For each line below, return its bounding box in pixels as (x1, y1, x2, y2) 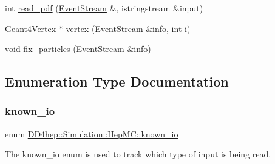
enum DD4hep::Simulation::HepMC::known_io (5, 127, 178, 140)
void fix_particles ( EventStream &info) (5, 42, 151, 55)
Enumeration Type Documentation (5, 72, 229, 91)
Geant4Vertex (5, 22, 56, 34)
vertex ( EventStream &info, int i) (66, 22, 191, 34)
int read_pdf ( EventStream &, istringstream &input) (5, 2, 203, 14)
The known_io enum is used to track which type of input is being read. (5, 148, 271, 160)
